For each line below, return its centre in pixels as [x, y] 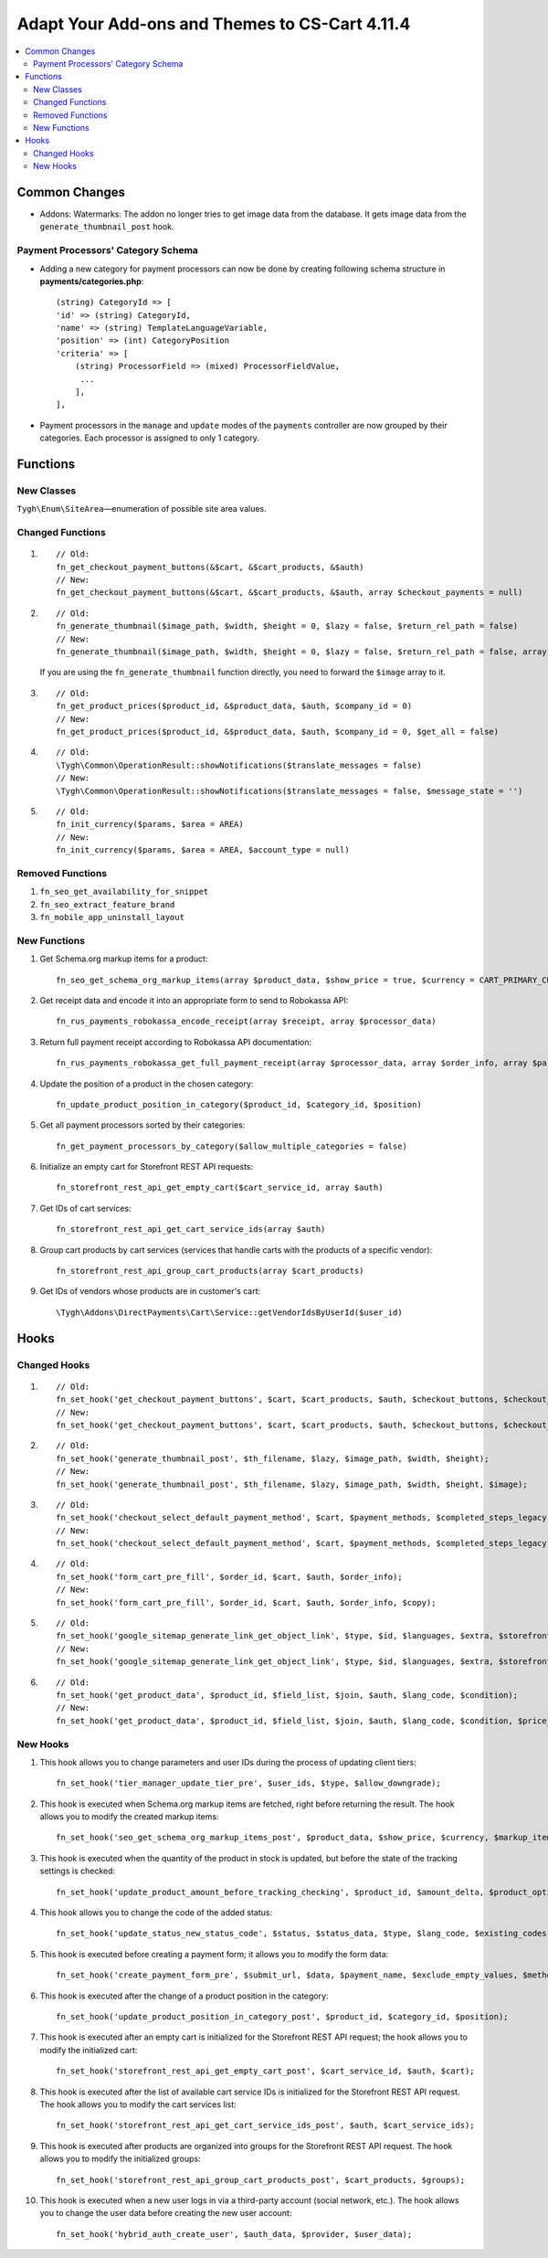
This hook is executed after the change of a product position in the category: [184, 1996]
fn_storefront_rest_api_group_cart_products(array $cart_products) [210, 1271]
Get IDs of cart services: [85, 1208]
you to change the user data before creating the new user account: [166, 2213]
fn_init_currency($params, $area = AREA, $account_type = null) [203, 850]
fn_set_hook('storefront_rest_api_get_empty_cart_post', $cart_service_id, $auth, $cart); [265, 2071]
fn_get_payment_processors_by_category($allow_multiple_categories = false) [232, 1146]
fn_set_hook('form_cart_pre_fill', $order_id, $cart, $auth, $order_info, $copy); [246, 1602]
